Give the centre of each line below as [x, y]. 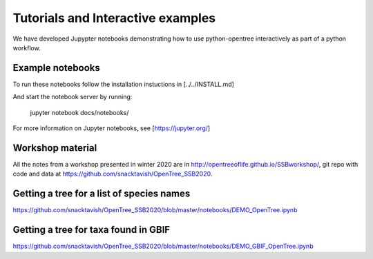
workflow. [27, 48]
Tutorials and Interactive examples [114, 18]
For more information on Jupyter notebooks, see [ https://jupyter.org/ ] [112, 128]
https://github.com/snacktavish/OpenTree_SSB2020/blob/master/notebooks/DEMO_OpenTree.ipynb [155, 210]
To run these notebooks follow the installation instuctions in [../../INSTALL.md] [124, 84]
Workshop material [55, 148]
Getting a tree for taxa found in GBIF [92, 230]
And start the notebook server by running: [73, 97]
